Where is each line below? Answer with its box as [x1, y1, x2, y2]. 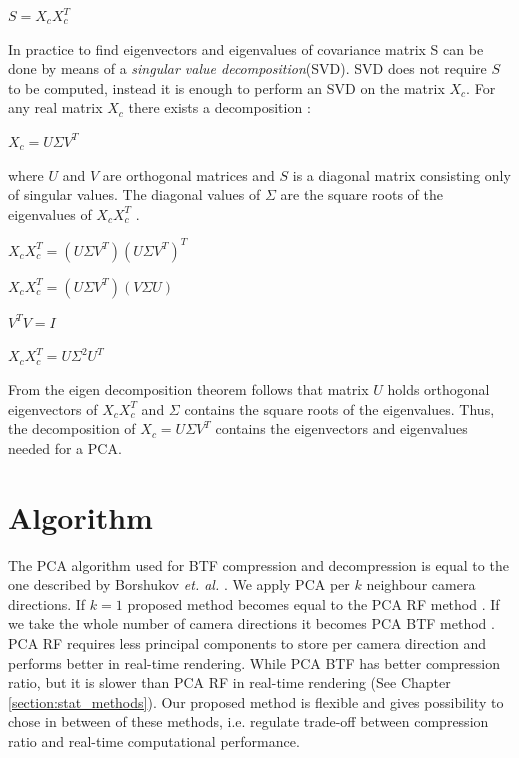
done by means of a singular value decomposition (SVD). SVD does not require [8, 58, 487, 79]
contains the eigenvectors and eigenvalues [215, 418, 468, 439]
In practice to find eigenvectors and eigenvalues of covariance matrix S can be [8, 38, 484, 59]
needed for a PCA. [8, 437, 122, 458]
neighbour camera [366, 574, 476, 595]
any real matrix [8, 97, 103, 118]
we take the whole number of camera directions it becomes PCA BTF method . [8, 613, 495, 634]
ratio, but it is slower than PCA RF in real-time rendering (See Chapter [8, 672, 451, 693]
